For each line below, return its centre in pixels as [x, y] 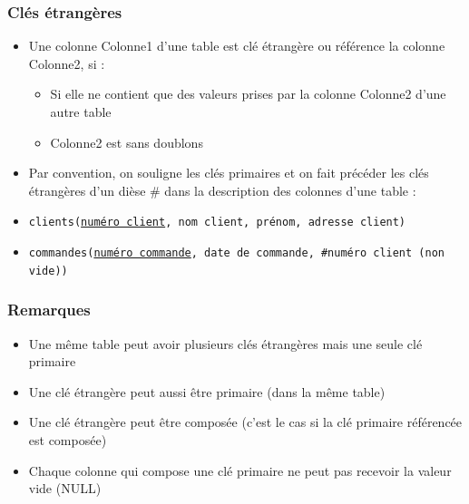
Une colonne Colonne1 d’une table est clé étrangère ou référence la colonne [237, 46]
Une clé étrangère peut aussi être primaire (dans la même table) [207, 391]
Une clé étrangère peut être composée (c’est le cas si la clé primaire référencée [245, 422]
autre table [81, 111]
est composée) [68, 439]
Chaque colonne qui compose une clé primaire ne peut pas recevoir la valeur [240, 470]
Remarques [49, 310]
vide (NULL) [65, 488]
